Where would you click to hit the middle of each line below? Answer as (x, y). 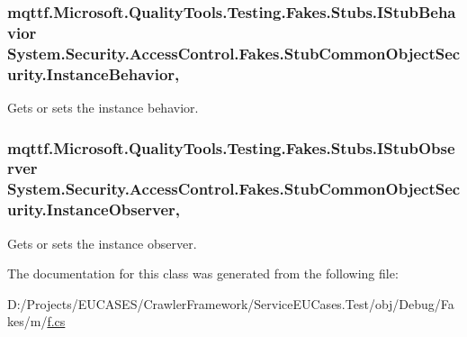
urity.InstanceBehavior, (94, 73)
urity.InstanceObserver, (94, 209)
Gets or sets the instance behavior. (103, 107)
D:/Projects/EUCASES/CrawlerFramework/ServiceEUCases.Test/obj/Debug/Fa (231, 303)
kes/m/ (27, 321)
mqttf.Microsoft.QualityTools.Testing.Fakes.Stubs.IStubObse (231, 147)
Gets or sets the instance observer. (102, 243)
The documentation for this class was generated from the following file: (203, 273)
